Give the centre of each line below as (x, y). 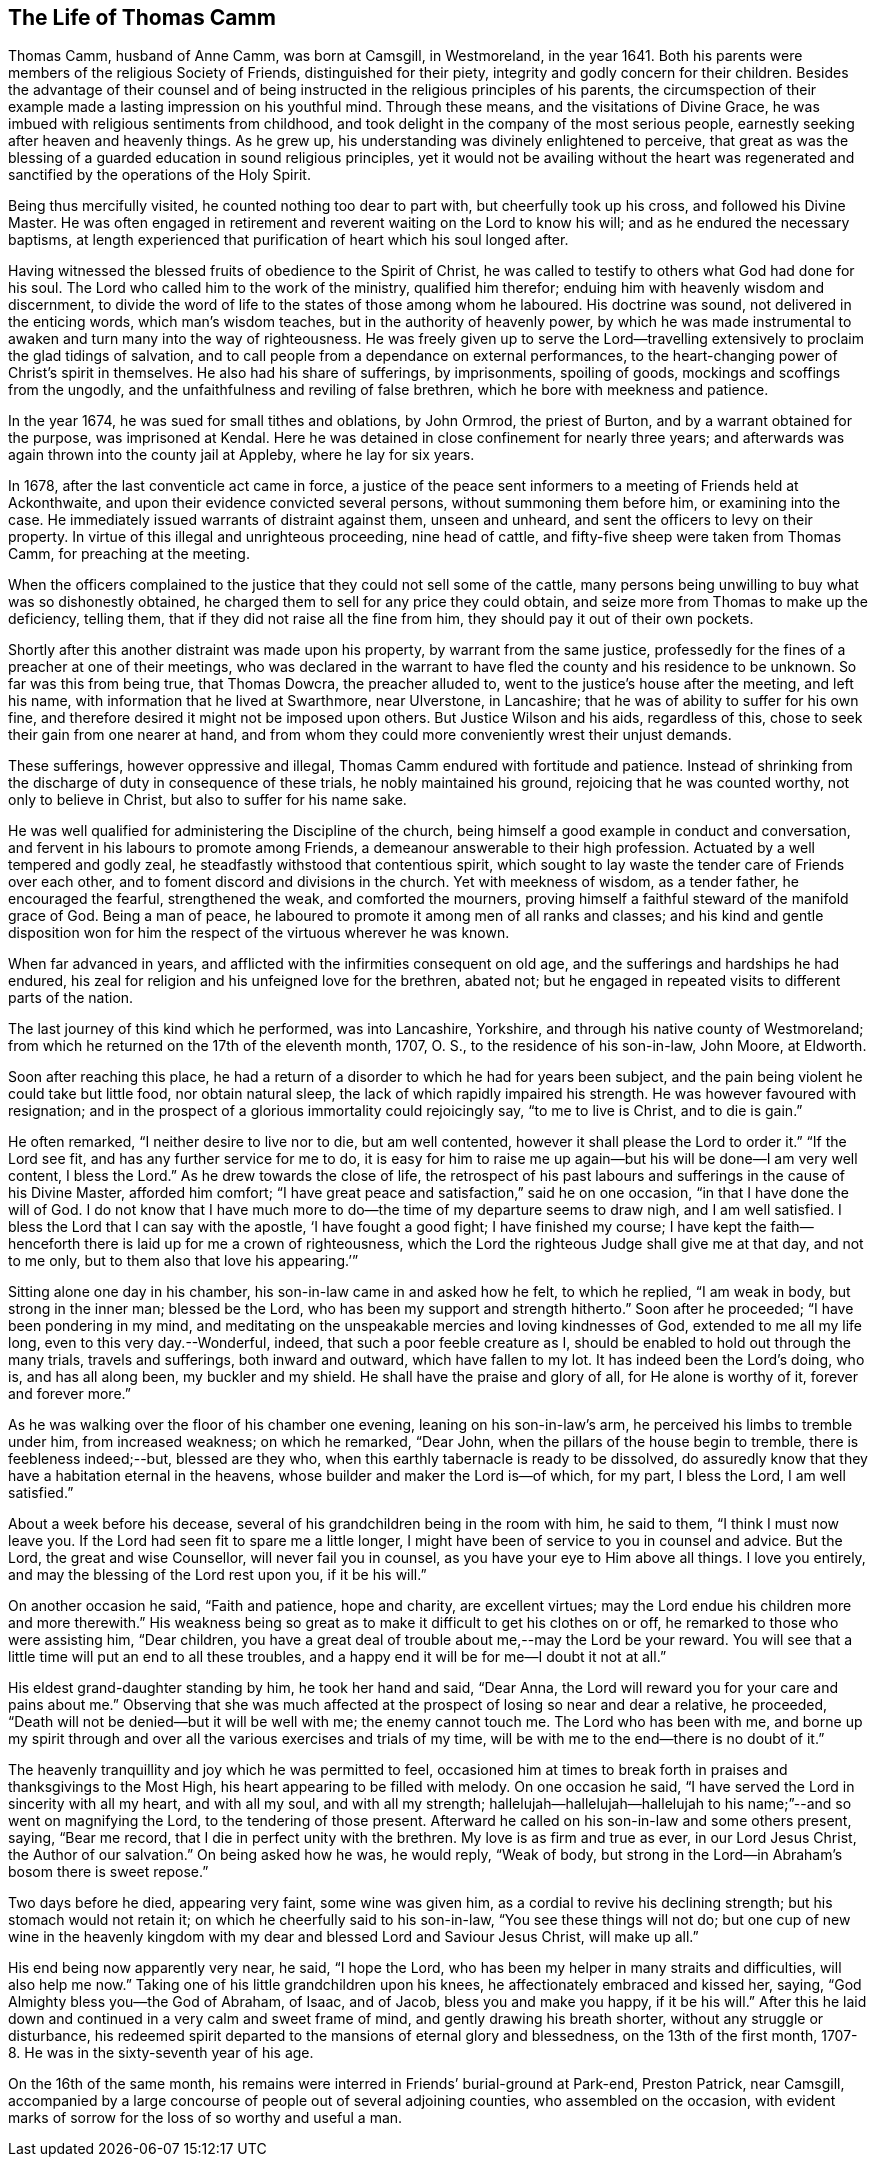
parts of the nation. (71, 998)
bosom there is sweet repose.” (108, 1872)
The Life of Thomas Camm (142, 17)
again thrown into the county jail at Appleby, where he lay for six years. (241, 455)
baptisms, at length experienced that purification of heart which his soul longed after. (288, 240)
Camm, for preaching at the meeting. (129, 554)
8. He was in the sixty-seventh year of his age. (161, 2053)
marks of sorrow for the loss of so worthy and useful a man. (205, 2118)
